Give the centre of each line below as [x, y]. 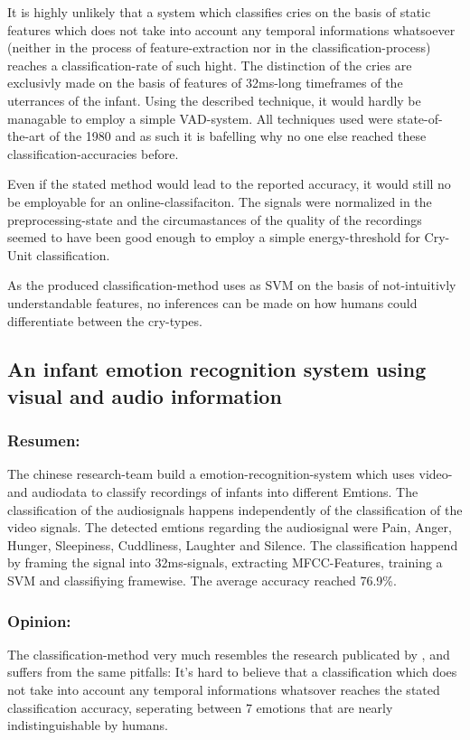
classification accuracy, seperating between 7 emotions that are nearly [200, 707]
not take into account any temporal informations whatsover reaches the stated [224, 690]
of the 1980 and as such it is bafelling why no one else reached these [238, 136]
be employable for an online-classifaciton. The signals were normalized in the [220, 201]
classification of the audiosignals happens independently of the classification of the [235, 509]
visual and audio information [145, 395]
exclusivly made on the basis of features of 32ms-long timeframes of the [205, 83]
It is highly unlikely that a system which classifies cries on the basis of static [219, 12]
